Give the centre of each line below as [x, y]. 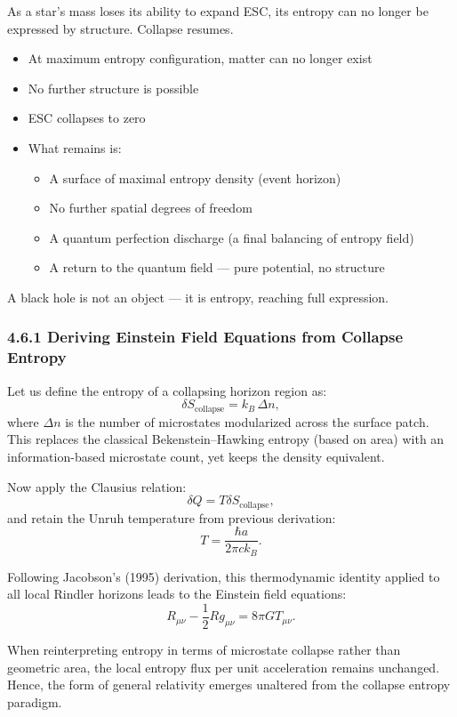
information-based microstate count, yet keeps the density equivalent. [196, 456]
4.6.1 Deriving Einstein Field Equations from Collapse [205, 337]
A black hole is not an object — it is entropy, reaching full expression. [198, 297]
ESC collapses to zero [87, 118]
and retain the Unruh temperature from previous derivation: [172, 517]
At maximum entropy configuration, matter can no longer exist [200, 58]
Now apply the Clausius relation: [97, 486]
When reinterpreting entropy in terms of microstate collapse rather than [204, 649]
